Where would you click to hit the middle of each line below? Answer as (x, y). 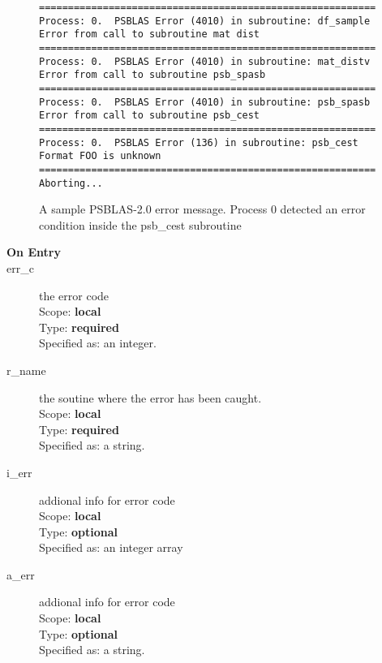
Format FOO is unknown (100, 156)
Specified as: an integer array (111, 547)
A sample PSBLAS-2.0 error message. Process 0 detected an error (202, 209)
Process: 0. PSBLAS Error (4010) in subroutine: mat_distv (205, 61)
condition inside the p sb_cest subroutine (140, 224)
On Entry (34, 252)
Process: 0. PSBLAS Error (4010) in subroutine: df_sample (205, 21)
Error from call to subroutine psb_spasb (152, 75)
